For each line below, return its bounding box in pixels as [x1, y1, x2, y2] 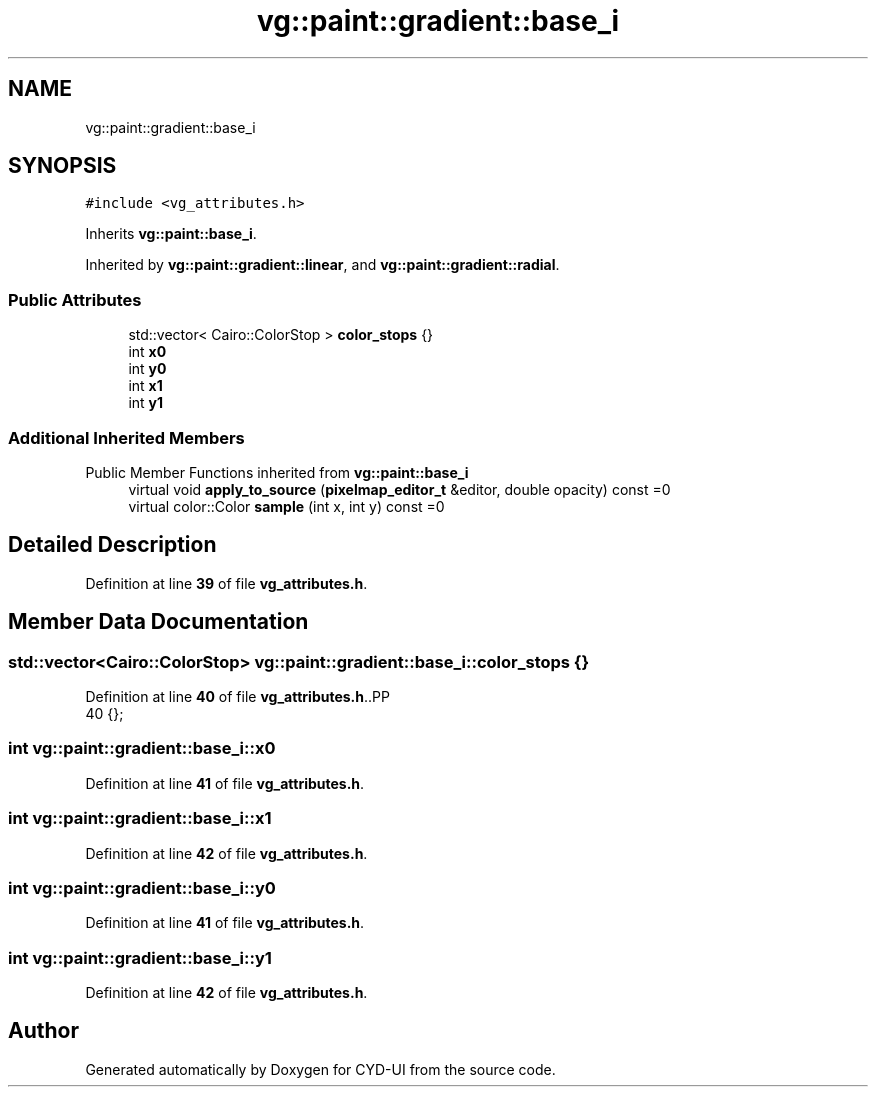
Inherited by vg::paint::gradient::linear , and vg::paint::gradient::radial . [85, 256, 560, 274]
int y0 [128, 360, 167, 378]
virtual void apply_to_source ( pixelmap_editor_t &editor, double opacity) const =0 [128, 480, 671, 498]
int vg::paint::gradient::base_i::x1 [8, 808, 272, 829]
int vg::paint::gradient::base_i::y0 [8, 877, 276, 898]
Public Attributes [8, 289, 142, 310]
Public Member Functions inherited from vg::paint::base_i [85, 463, 469, 481]
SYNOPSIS [8, 153, 117, 179]
